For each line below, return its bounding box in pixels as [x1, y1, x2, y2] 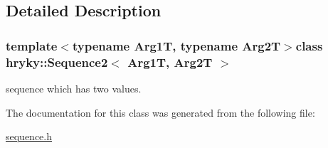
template [6, 36, 58, 54]
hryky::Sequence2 [6, 53, 108, 70]
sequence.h [6, 129, 53, 144]
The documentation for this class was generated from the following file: [6, 105, 315, 120]
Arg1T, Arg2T [127, 53, 213, 70]
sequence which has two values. [6, 80, 142, 95]
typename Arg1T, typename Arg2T [72, 36, 281, 54]
